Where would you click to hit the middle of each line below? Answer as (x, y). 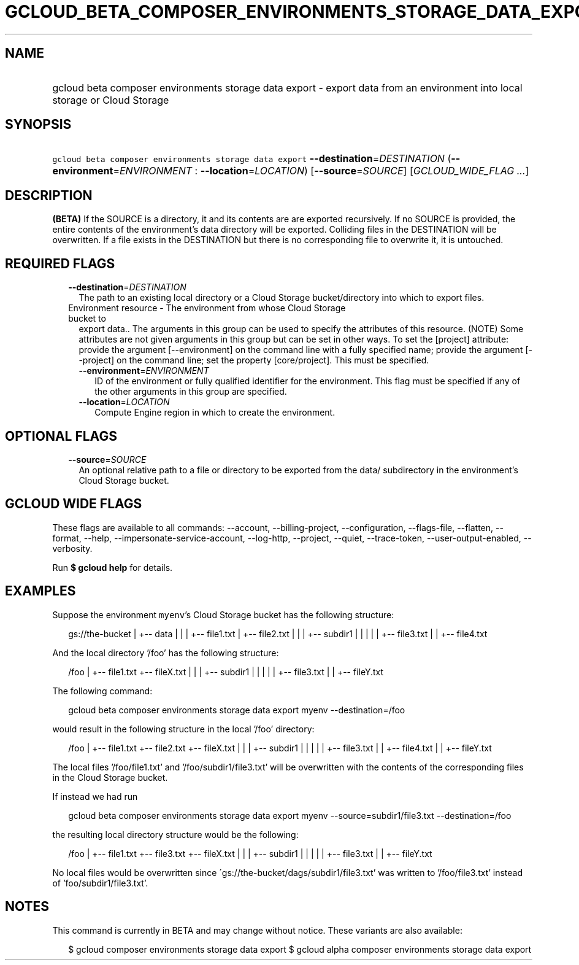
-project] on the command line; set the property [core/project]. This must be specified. (254, 360)
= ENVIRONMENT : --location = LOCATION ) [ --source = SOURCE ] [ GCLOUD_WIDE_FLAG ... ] (321, 171)
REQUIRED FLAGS (60, 263)
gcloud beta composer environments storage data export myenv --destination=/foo (237, 710)
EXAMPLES (40, 591)
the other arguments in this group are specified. (191, 392)
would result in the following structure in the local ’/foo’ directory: (183, 729)
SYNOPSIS (38, 125)
